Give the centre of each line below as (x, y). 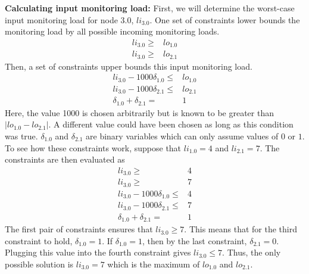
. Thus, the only (252, 252)
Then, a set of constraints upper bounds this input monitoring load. (129, 66)
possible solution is (39, 264)
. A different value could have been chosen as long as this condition (171, 124)
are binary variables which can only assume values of (182, 136)
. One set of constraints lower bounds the (225, 19)
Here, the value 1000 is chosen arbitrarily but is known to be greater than (139, 112)
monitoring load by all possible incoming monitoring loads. (112, 31)
